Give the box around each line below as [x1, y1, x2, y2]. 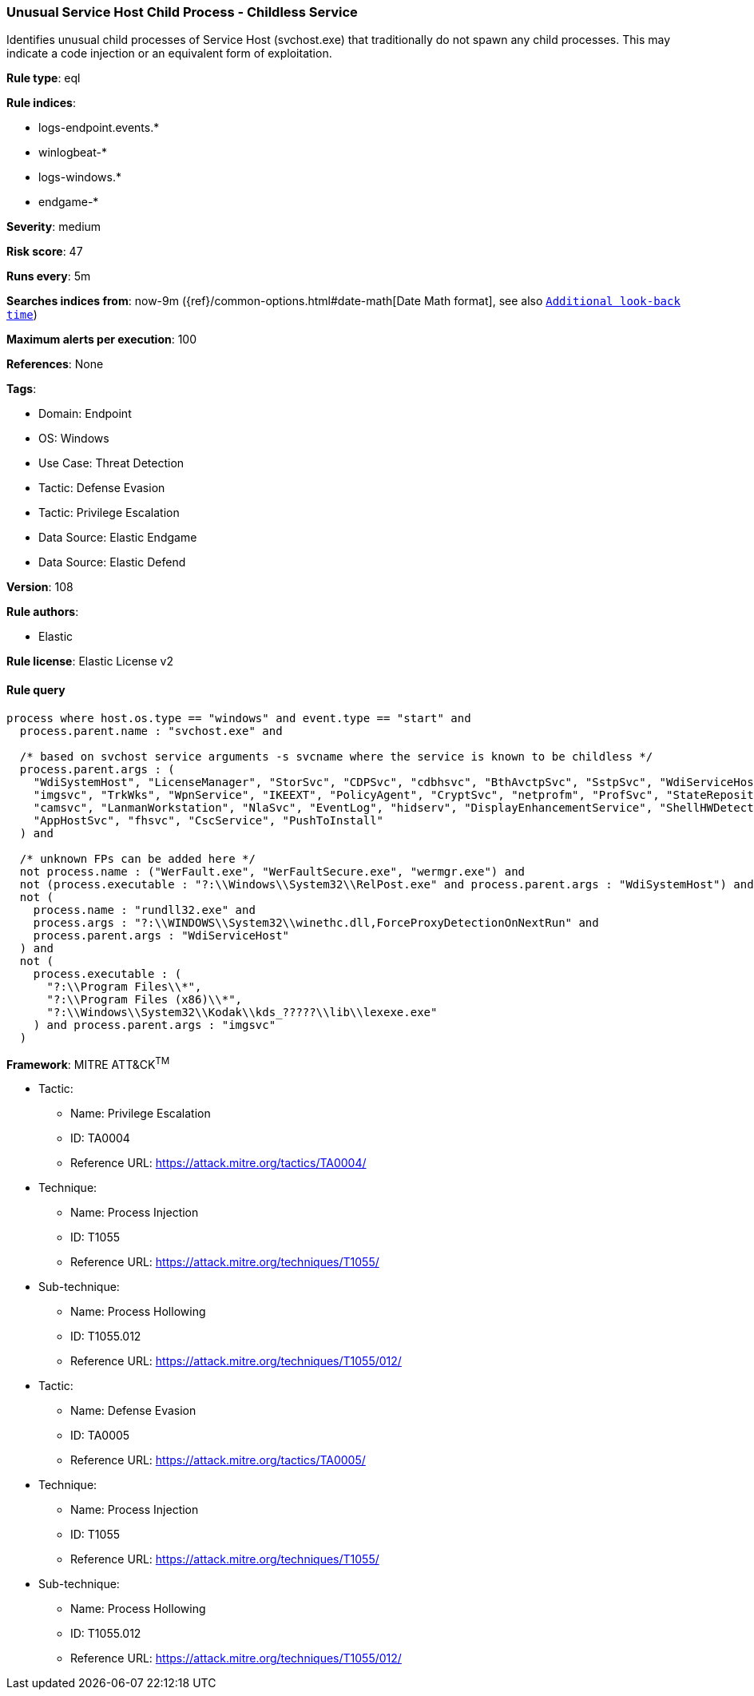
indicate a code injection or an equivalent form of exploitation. [6, 46, 332, 61]
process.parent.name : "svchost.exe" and [19, 724, 283, 737]
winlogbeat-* [38, 145, 107, 160]
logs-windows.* [38, 170, 121, 185]
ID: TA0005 [70, 1428, 130, 1443]
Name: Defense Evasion [70, 1404, 196, 1418]
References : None [6, 357, 104, 371]
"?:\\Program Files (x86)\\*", [46, 992, 243, 1006]
